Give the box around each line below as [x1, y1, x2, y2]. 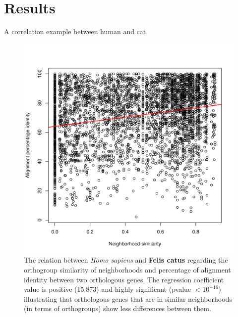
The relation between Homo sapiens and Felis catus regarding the [24, 255, 228, 265]
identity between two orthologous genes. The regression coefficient [24, 274, 224, 284]
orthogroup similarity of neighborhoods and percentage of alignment [24, 264, 231, 274]
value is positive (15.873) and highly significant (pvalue [24, 284, 191, 294]
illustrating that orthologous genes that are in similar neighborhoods [24, 293, 232, 304]
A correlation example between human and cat [4, 26, 146, 37]
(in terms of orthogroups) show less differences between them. [24, 303, 211, 314]
